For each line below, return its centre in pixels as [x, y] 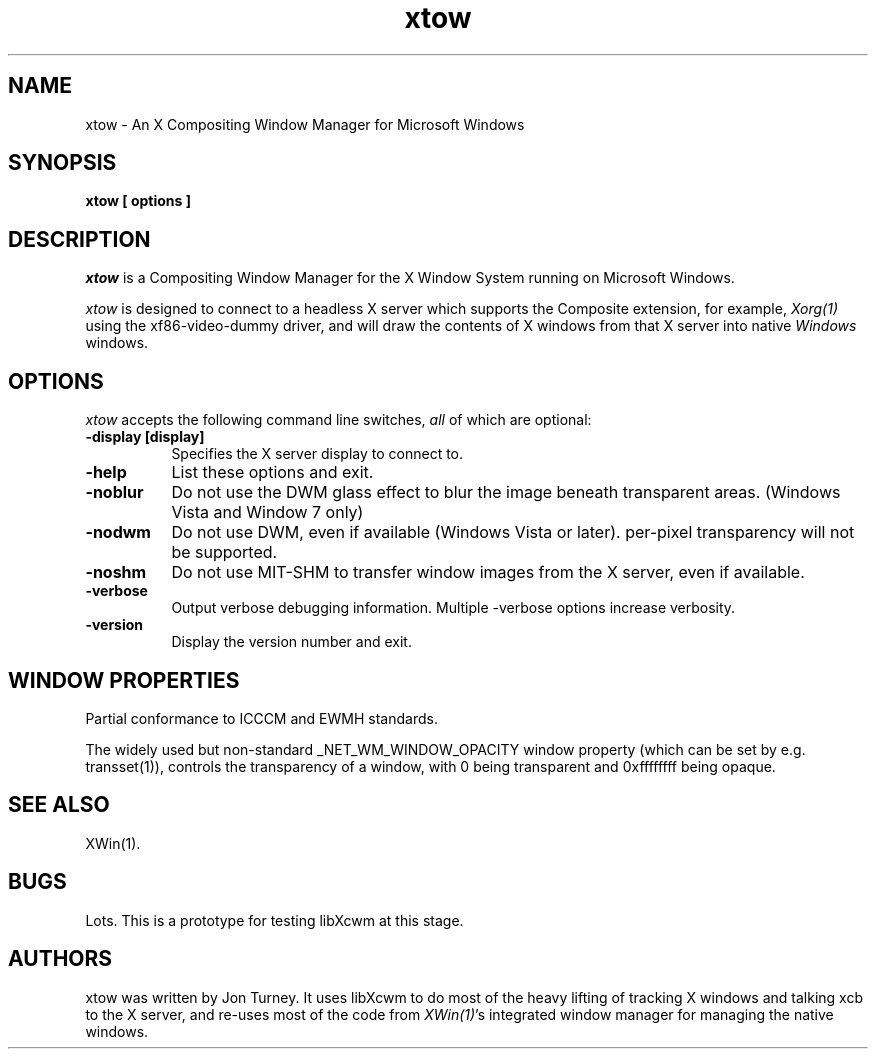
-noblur [114, 492]
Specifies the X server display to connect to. [317, 454]
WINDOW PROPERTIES [124, 680]
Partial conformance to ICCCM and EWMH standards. [261, 718]
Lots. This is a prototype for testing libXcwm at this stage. [274, 920]
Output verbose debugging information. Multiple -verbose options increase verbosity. [453, 608]
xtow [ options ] [138, 201]
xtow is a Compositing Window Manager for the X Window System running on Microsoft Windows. [410, 278]
